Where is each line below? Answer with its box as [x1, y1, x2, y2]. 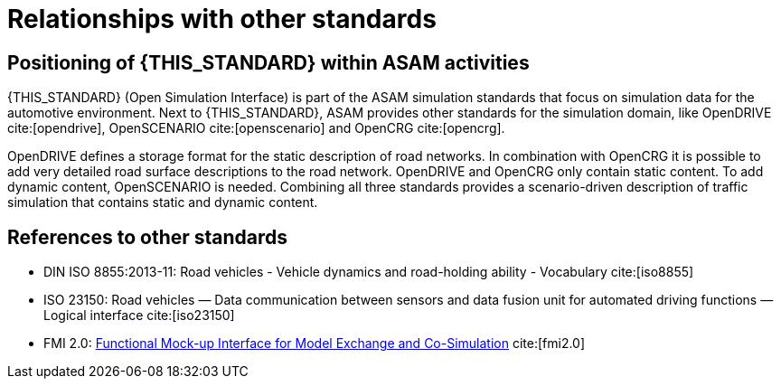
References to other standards [7, 225, 288, 249]
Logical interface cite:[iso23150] [43, 307, 235, 324]
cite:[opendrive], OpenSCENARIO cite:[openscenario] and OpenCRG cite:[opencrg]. [7, 120, 505, 137]
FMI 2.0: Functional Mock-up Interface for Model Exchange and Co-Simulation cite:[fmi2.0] [43, 335, 586, 352]
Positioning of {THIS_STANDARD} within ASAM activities [7, 51, 530, 74]
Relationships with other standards [7, 4, 437, 34]
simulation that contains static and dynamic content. [7, 194, 318, 211]
